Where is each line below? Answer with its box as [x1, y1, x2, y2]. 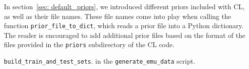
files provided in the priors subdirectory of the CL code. [4, 39, 174, 50]
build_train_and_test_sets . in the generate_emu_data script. [4, 56, 195, 66]
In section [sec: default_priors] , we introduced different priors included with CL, [4, 1, 245, 11]
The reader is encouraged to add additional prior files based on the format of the [4, 30, 246, 40]
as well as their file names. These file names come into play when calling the [4, 11, 231, 21]
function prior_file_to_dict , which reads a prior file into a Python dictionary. [4, 20, 244, 31]
